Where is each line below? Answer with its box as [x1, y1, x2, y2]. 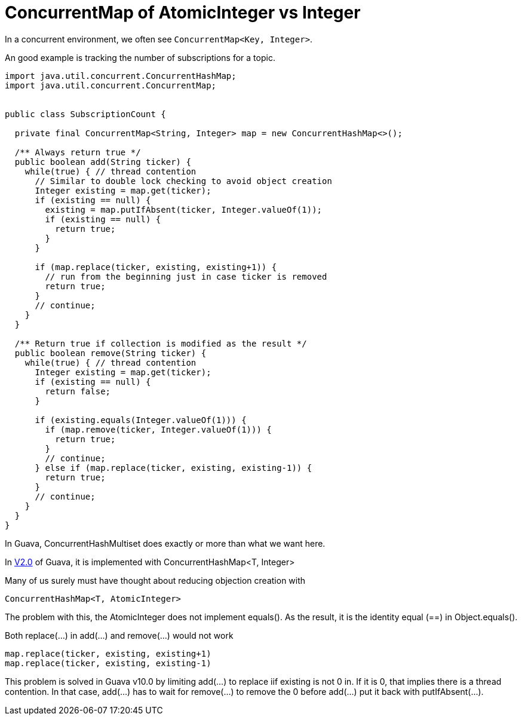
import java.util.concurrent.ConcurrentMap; [5, 80, 217, 90]
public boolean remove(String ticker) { [14, 348, 207, 358]
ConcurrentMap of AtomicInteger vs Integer [5, 2, 361, 23]
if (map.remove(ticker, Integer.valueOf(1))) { [45, 424, 272, 434]
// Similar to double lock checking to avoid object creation [35, 176, 332, 186]
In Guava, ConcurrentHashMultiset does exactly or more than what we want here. [5, 538, 326, 549]
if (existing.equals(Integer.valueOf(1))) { [35, 415, 247, 425]
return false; [45, 386, 111, 396]
